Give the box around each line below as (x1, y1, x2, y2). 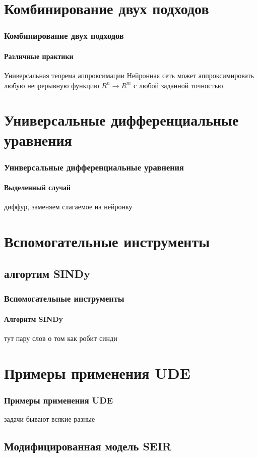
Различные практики (4, 50, 74, 61)
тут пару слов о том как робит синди (4, 332, 117, 343)
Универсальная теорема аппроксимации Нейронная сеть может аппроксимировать (4, 70, 254, 81)
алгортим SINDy (4, 265, 90, 281)
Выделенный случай (4, 182, 71, 193)
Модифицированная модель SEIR (4, 438, 171, 453)
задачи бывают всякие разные (4, 413, 95, 424)
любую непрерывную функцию (4, 80, 99, 90)
